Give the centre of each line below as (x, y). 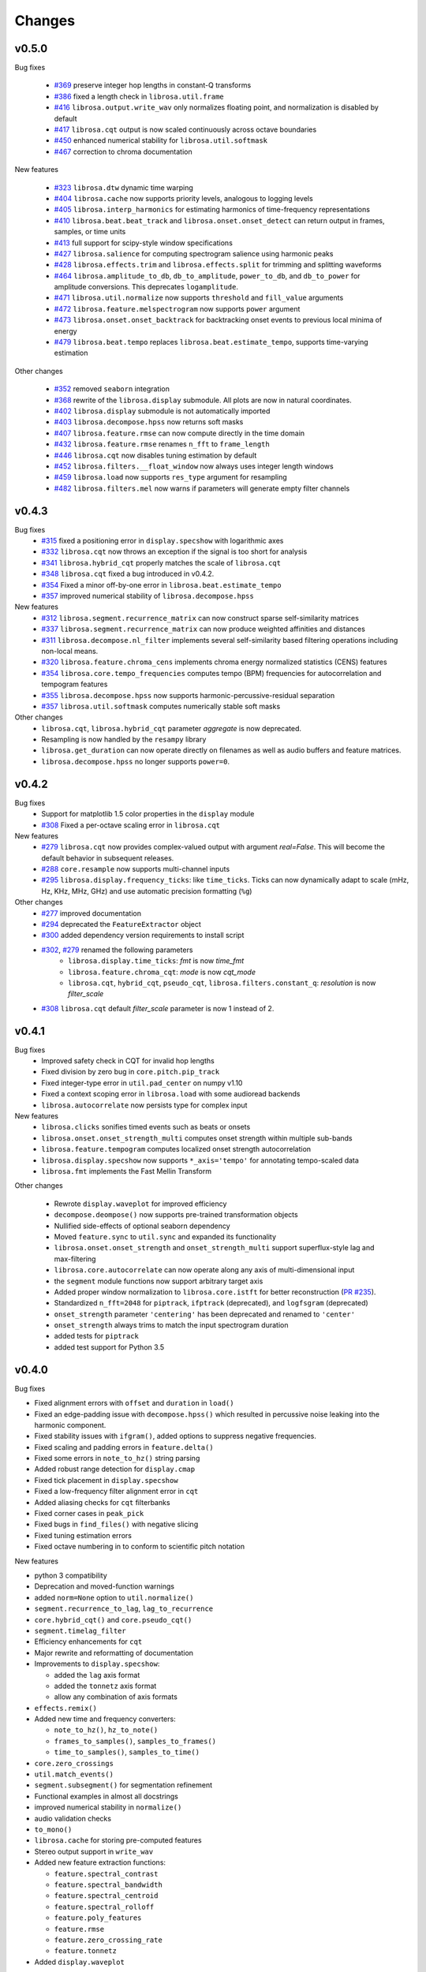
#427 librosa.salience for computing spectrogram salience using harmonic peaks (194, 253)
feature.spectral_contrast (106, 1874)
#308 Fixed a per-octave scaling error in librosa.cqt (131, 825)
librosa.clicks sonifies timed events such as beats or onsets (146, 1127)
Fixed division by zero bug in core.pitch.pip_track (131, 1072)
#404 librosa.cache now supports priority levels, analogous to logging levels (183, 198)
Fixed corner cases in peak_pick (89, 1514)
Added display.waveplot (80, 1962)
